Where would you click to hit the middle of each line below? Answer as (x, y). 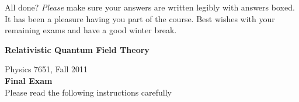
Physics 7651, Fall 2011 (46, 69)
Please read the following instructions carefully (88, 92)
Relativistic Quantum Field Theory (77, 49)
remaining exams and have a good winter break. (91, 30)
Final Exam (29, 80)
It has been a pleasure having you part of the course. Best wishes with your (140, 18)
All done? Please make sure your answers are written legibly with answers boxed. (150, 7)
